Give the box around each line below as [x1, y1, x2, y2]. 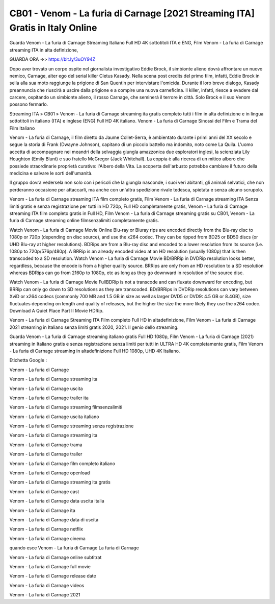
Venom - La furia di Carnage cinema [9, 535, 86, 541]
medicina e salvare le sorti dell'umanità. [9, 170, 93, 176]
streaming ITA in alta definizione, [9, 46, 78, 53]
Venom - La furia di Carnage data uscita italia [9, 498, 104, 504]
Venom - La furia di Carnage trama [9, 442, 82, 448]
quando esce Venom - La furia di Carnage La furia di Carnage [9, 545, 140, 551]
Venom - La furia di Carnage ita [9, 507, 76, 513]
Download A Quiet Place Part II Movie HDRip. [9, 308, 104, 314]
